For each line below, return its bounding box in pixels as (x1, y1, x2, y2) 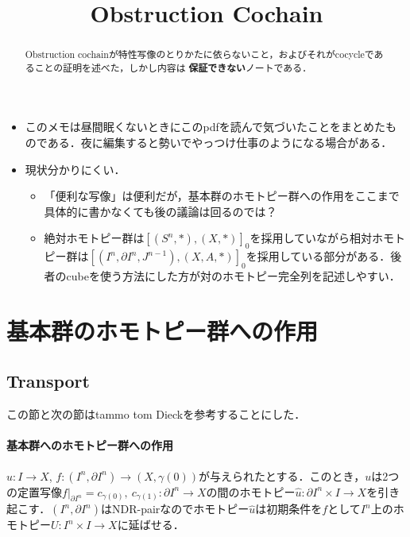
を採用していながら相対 (249, 230, 373, 246)
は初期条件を (255, 500, 323, 517)
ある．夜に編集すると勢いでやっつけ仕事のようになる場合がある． (47, 134, 393, 151)
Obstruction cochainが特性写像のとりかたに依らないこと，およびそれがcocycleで (25, 48, 374, 61)
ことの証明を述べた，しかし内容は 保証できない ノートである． (34, 60, 312, 75)
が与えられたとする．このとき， (199, 467, 366, 484)
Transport (6, 369, 90, 393)
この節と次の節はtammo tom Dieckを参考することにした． (6, 406, 306, 423)
